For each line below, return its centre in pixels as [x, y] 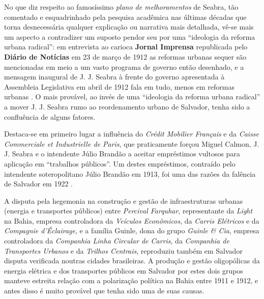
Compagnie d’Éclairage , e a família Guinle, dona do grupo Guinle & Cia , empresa [132, 230]
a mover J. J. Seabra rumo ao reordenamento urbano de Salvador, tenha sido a [127, 106]
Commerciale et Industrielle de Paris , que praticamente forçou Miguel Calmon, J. [132, 143]
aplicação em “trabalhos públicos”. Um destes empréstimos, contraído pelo [120, 163]
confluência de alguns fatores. [50, 116]
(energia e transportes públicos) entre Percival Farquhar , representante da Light [128, 211]
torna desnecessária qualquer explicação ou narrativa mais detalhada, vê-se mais [129, 27]
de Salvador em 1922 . [38, 184]
